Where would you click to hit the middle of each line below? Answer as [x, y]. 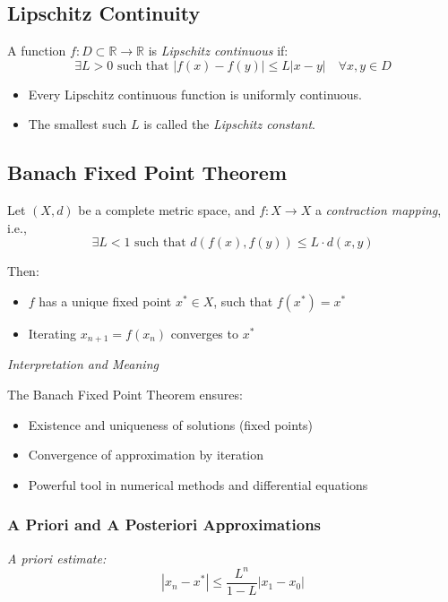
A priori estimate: [57, 558]
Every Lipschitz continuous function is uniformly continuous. [195, 94]
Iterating [52, 333]
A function [37, 51]
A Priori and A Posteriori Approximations [164, 525]
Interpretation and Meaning [83, 364]
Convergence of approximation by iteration [146, 455]
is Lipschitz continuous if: [218, 51]
